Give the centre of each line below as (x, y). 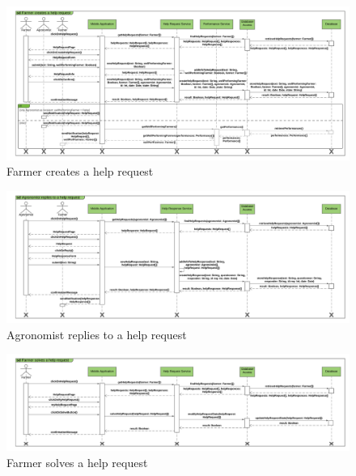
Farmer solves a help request (77, 462)
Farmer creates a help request (80, 171)
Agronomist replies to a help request (97, 334)
